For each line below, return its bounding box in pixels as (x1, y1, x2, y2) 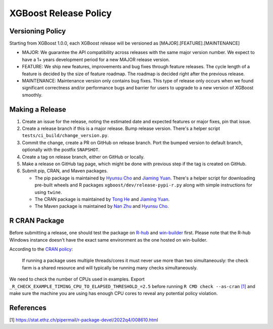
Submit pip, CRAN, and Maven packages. (22, 168, 108, 174)
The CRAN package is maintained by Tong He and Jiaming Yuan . (34, 196, 170, 202)
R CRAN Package (9, 216, 64, 225)
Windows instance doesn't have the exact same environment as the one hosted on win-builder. (9, 237, 207, 243)
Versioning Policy (9, 27, 66, 35)
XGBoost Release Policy (9, 8, 112, 19)
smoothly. (22, 91, 43, 98)
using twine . (34, 189, 63, 195)
